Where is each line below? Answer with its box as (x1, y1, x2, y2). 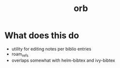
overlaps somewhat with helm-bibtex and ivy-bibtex (11, 57, 116, 63)
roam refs (11, 51, 29, 58)
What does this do (4, 30, 79, 41)
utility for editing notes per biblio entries (11, 46, 91, 52)
